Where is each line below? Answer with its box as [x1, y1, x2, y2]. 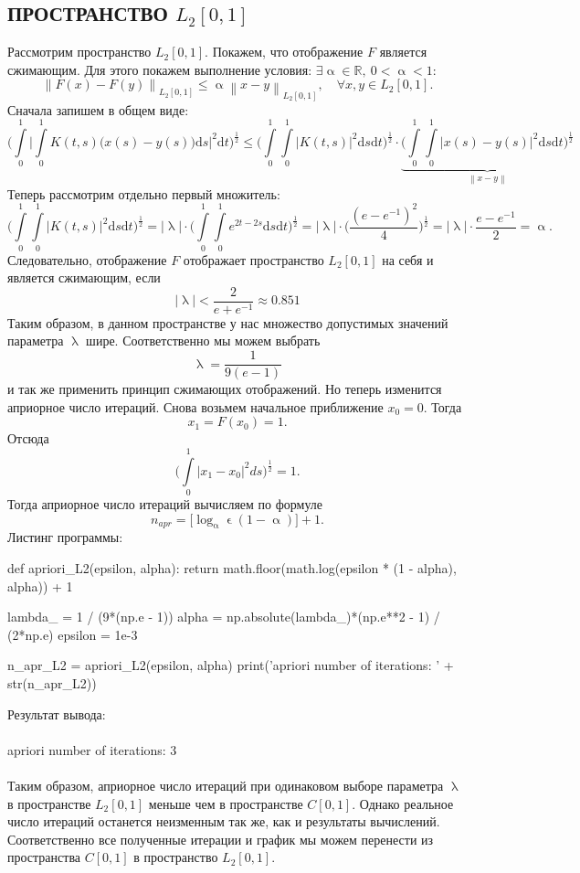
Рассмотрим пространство [7, 42, 152, 61]
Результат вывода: [7, 704, 106, 723]
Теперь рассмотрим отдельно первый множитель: [7, 184, 280, 203]
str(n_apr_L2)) [7, 673, 97, 692]
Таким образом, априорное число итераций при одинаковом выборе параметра [7, 775, 444, 794]
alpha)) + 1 [7, 576, 73, 595]
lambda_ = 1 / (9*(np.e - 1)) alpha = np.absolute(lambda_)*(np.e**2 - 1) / [7, 607, 440, 626]
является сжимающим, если [7, 268, 161, 287]
